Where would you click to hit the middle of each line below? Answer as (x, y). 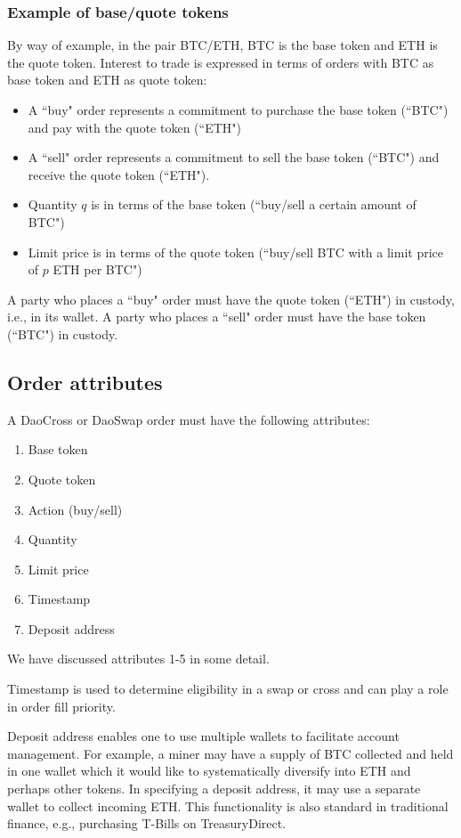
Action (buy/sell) (75, 509)
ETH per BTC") (97, 269)
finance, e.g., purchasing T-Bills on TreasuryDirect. (147, 823)
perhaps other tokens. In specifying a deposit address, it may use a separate (214, 789)
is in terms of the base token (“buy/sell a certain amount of (254, 204)
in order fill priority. (61, 706)
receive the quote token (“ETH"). (119, 174)
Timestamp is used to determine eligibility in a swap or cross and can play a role (228, 689)
